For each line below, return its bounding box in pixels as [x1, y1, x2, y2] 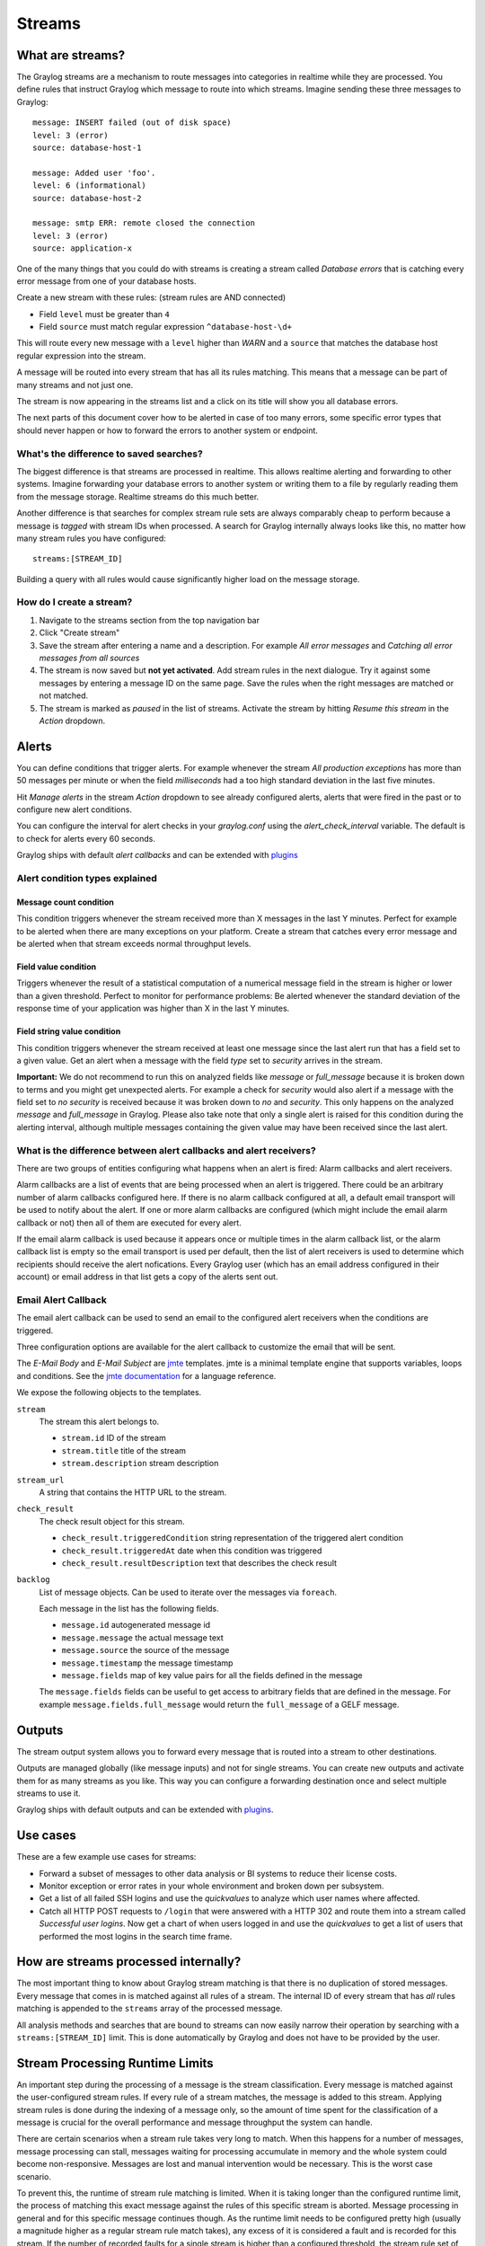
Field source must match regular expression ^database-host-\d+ [39, 322, 292, 332]
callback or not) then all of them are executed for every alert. [16, 1217, 242, 1228]
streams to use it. [16, 1788, 81, 1799]
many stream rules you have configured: [16, 533, 166, 544]
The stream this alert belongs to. [39, 1416, 160, 1427]
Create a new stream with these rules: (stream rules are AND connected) [16, 292, 287, 303]
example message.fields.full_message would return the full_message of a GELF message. [39, 1699, 400, 1710]
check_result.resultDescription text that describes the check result [61, 1557, 337, 1568]
